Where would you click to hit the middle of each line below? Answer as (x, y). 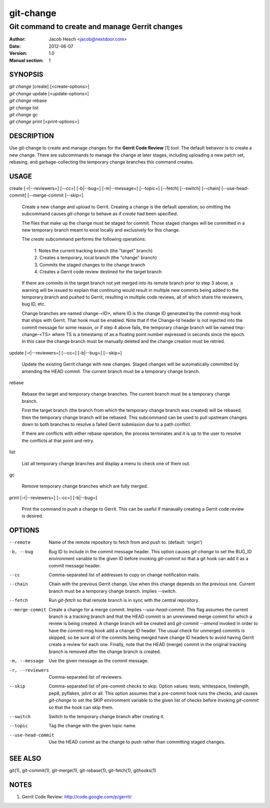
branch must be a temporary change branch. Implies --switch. (113, 591)
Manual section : (26, 60)
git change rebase (28, 101)
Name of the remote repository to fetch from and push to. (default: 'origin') (125, 542)
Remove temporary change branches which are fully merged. (85, 486)
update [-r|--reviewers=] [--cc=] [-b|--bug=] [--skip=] (65, 353)
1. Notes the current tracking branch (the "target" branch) (93, 250)
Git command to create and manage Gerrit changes (96, 27)
